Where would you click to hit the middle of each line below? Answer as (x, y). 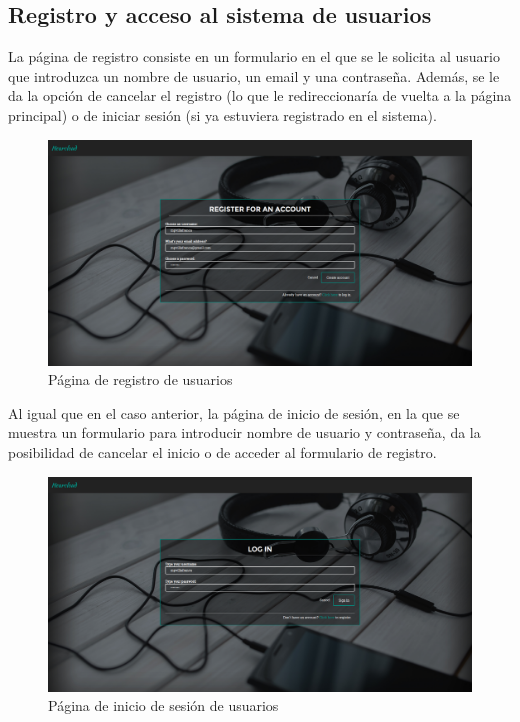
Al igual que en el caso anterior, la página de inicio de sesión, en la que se (234, 412)
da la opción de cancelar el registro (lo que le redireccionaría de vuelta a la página (260, 95)
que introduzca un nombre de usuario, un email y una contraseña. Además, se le (254, 75)
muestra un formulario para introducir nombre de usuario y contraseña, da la (244, 432)
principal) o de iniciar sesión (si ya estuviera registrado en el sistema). (222, 114)
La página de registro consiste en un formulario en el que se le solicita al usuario (254, 56)
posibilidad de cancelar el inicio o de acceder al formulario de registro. (222, 452)
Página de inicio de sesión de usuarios (163, 705)
